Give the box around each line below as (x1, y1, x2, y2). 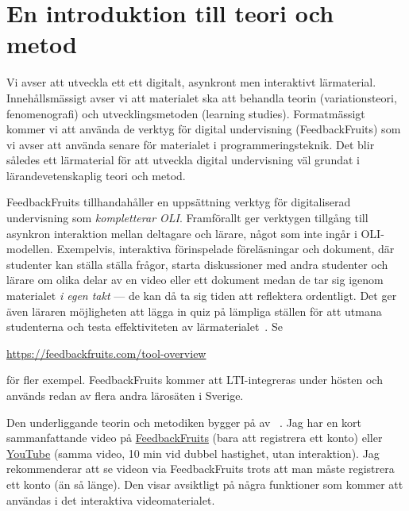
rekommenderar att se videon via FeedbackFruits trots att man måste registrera (6, 460, 395, 477)
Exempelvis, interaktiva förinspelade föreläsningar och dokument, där (56, 240, 395, 257)
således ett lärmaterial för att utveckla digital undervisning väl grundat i (6, 152, 360, 168)
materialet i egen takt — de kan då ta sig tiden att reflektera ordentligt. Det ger (6, 287, 397, 304)
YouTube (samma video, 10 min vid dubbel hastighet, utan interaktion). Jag (6, 444, 380, 461)
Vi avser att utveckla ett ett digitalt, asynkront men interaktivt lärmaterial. (6, 74, 376, 90)
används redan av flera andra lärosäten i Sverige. (6, 387, 244, 403)
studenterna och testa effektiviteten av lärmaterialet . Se (6, 318, 283, 335)
